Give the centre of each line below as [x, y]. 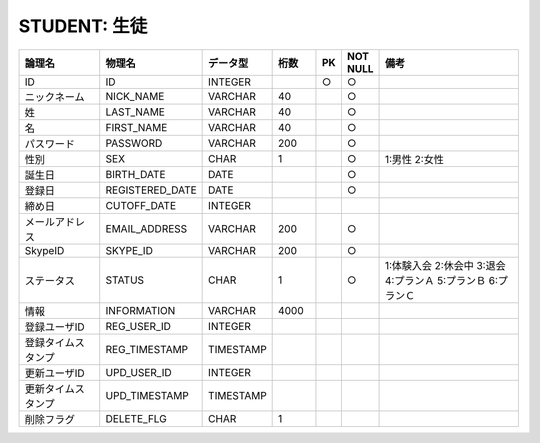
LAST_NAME [135, 112]
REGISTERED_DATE [151, 190]
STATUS [125, 280]
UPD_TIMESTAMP [147, 395]
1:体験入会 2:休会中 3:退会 [445, 265]
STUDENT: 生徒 [83, 26]
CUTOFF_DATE [141, 205]
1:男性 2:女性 [414, 159]
